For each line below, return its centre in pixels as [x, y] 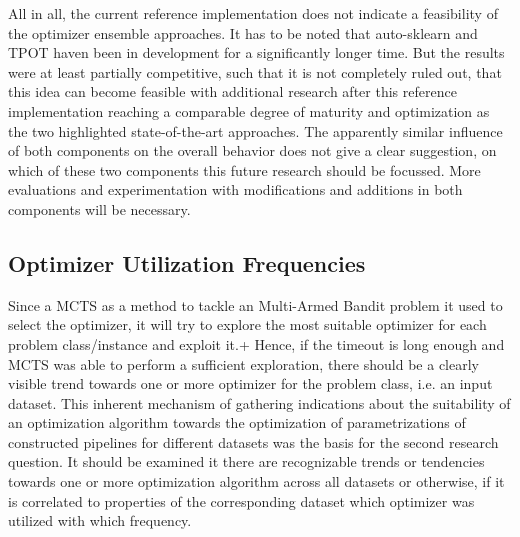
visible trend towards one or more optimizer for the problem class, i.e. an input [250, 383]
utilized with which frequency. [100, 520]
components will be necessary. [99, 208]
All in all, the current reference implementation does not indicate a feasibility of [253, 13]
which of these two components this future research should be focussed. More [244, 169]
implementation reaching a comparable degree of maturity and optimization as [249, 110]
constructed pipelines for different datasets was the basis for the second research [253, 441]
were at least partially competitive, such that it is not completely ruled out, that [255, 71]
